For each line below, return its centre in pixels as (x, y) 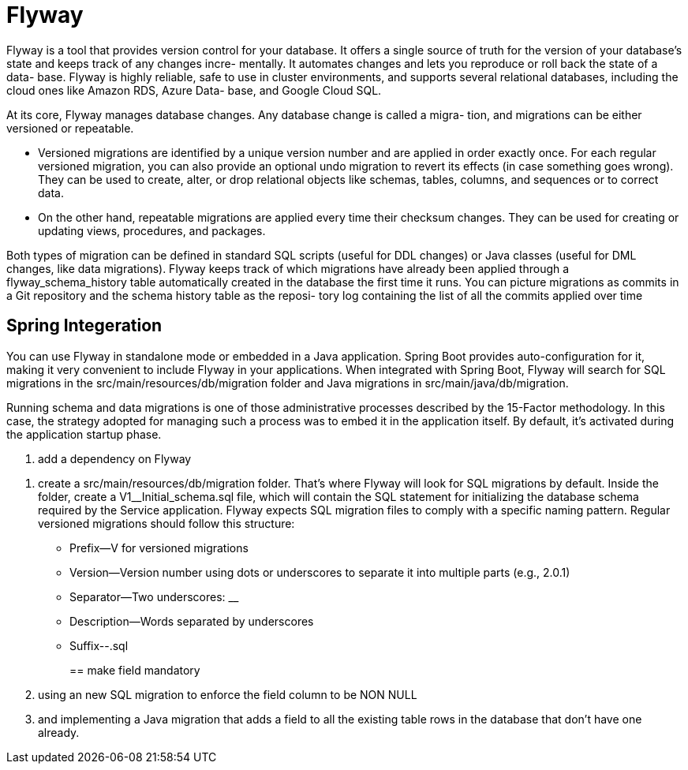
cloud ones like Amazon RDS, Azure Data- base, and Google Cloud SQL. (194, 90)
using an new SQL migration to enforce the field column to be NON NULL (228, 694)
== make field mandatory (135, 670)
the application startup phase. (84, 434)
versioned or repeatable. (70, 128)
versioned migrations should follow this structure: (166, 523)
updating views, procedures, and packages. (152, 230)
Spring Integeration (84, 326)
